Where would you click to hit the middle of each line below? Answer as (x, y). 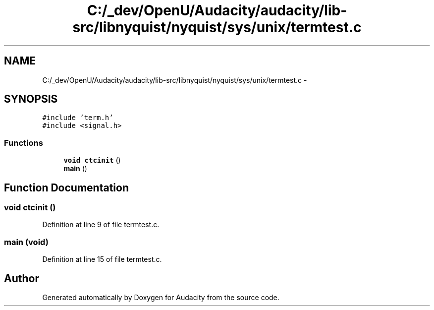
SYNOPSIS (31, 99)
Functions (24, 143)
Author (22, 278)
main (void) (26, 242)
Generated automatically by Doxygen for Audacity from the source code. (161, 297)
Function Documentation (66, 187)
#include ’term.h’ (78, 118)
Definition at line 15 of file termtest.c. (102, 259)
